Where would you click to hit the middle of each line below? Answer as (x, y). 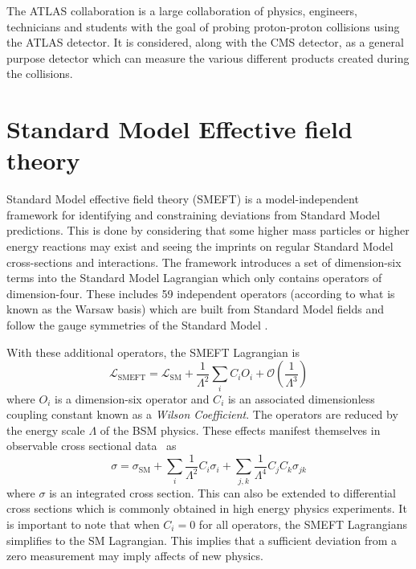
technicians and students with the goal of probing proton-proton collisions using (203, 26)
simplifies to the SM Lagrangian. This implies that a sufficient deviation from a (202, 540)
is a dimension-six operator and (132, 398)
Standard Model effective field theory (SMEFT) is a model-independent (183, 199)
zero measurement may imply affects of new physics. (135, 556)
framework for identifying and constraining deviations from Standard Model (194, 214)
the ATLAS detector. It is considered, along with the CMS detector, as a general (205, 42)
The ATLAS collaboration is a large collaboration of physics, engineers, (182, 10)
